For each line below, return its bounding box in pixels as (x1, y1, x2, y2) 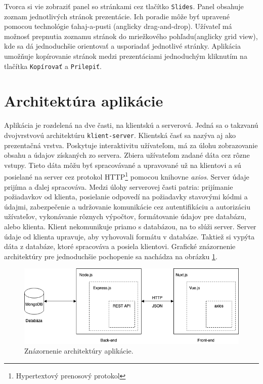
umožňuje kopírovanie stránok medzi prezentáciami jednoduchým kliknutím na (4, 51, 247, 61)
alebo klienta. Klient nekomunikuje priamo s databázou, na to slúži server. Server (4, 221, 256, 232)
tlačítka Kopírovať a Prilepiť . (4, 60, 102, 71)
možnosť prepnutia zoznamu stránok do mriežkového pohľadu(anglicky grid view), (4, 30, 258, 41)
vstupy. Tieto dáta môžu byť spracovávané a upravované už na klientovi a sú (4, 159, 241, 170)
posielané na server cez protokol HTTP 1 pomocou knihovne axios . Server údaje (4, 170, 249, 182)
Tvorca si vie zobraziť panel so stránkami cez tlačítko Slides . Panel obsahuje (4, 1, 244, 11)
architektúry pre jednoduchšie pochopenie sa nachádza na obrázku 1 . (4, 251, 217, 261)
